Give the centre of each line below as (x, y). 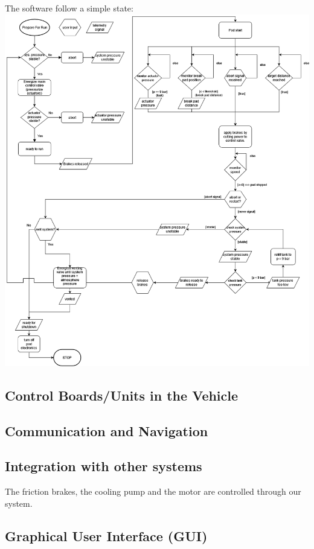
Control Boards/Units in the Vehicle (122, 395)
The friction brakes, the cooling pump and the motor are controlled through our (153, 491)
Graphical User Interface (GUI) (106, 535)
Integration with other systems (104, 466)
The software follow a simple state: (69, 8)
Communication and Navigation (107, 430)
